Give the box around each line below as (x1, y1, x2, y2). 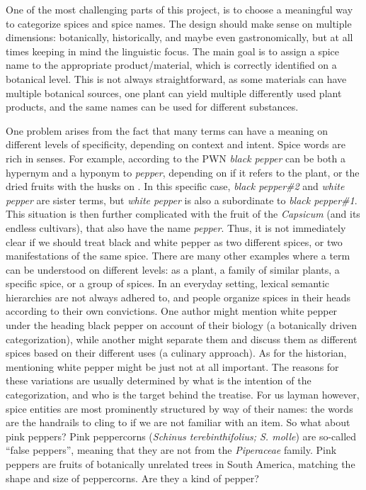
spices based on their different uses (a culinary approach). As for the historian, (6, 345, 347, 360)
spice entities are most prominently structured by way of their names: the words (6, 401, 353, 416)
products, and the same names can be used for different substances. (6, 99, 299, 114)
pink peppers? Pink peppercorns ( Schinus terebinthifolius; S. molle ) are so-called (6, 428, 357, 443)
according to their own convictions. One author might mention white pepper (6, 304, 338, 318)
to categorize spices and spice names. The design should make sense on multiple (6, 16, 352, 30)
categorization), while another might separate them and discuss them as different (6, 331, 358, 346)
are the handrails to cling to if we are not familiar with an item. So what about (6, 415, 350, 430)
